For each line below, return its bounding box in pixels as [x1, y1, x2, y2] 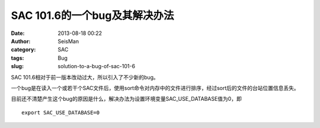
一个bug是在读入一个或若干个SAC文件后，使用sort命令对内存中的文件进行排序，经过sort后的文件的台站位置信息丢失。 [11, 84, 299, 91]
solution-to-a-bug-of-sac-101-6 [57, 63, 136, 70]
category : [11, 46, 36, 53]
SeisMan [57, 37, 79, 44]
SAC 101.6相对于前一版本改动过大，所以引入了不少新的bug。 [11, 73, 159, 81]
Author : [11, 37, 31, 44]
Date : [11, 30, 25, 37]
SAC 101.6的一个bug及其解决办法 [11, 9, 174, 22]
